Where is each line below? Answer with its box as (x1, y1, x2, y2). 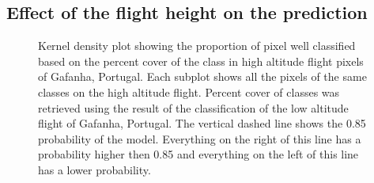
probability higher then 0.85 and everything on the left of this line (38, 146, 359, 162)
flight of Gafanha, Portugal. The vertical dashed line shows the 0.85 (38, 115, 366, 132)
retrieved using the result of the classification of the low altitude (38, 99, 349, 116)
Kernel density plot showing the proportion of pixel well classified (38, 37, 356, 54)
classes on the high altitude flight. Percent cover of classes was (38, 83, 340, 100)
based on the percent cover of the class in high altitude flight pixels (38, 52, 364, 69)
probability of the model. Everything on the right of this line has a (38, 130, 361, 147)
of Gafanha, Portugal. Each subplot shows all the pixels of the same (38, 68, 367, 85)
